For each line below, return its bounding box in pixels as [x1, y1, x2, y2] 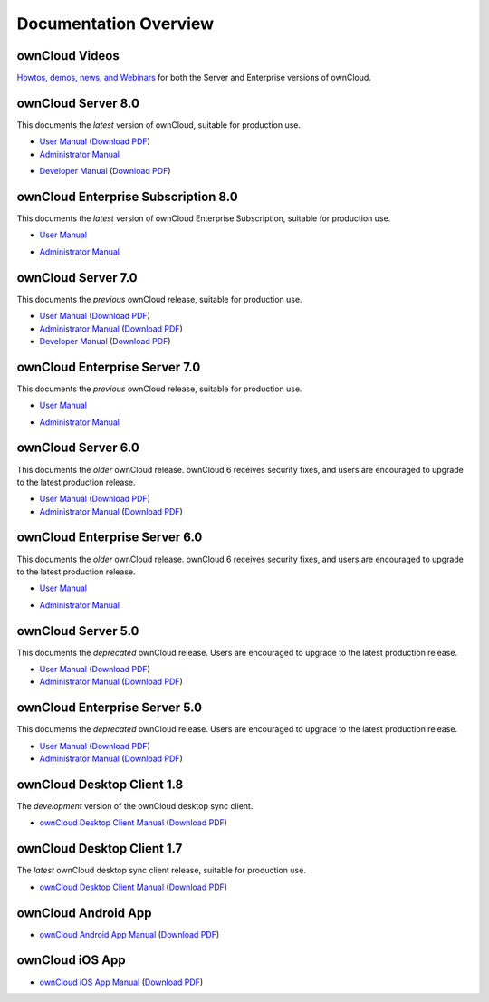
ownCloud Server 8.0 [16, 95, 140, 111]
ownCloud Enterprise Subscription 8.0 [16, 188, 239, 204]
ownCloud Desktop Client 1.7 [16, 841, 183, 856]
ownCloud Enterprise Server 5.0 [16, 700, 203, 716]
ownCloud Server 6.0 [16, 440, 139, 456]
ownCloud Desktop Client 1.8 [16, 776, 184, 792]
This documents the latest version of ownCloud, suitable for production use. [16, 119, 302, 130]
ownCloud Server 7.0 [16, 270, 138, 285]
